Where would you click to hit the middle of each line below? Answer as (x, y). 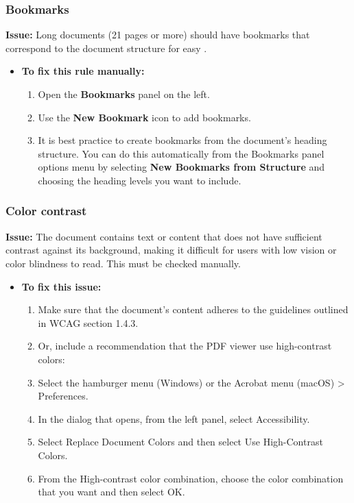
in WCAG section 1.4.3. (88, 322)
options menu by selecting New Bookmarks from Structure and (181, 167)
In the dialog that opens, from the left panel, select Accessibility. (174, 418)
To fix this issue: (61, 286)
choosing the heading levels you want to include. (140, 180)
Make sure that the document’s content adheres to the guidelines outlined (193, 309)
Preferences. (63, 396)
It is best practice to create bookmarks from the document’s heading (182, 140)
